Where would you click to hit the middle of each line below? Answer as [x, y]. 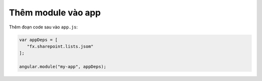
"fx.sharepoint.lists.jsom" [60, 46]
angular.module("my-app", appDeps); [63, 67]
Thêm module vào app [55, 13]
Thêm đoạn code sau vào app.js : [43, 27]
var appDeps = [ [39, 40]
